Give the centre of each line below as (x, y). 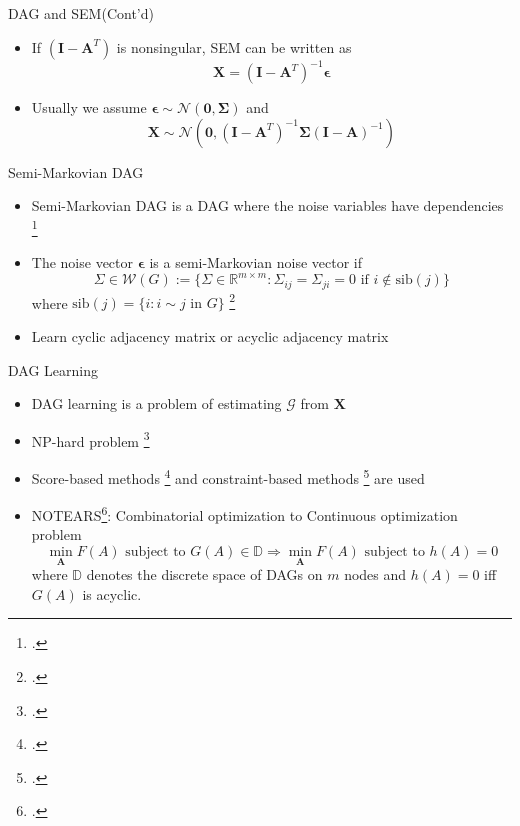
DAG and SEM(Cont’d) (81, 13)
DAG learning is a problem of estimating (156, 403)
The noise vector (82, 262)
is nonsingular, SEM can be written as (234, 46)
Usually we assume (89, 107)
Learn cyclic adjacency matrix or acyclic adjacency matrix (210, 335)
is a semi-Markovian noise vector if (256, 262)
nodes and (375, 574)
